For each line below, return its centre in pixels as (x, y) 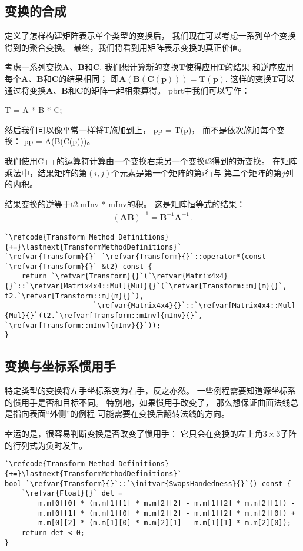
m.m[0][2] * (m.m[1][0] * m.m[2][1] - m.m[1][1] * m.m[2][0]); (165, 523)
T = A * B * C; (34, 110)
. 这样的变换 (248, 78)
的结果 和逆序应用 (259, 67)
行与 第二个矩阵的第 (243, 172)
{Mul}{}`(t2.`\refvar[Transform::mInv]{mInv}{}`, (104, 316)
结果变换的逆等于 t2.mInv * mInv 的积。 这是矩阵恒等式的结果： (125, 203)
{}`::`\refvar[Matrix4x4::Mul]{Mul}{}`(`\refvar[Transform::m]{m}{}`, (146, 286)
